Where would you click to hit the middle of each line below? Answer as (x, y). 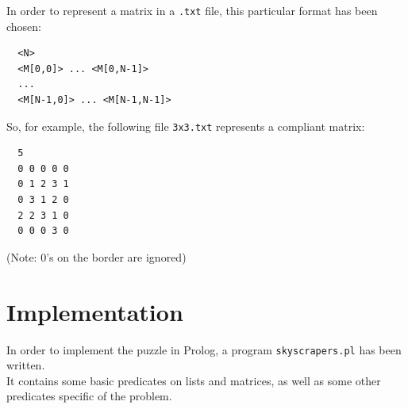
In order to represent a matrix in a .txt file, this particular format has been (192, 10)
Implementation (95, 311)
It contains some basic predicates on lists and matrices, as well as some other (194, 380)
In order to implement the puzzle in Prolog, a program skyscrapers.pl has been (204, 349)
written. (26, 365)
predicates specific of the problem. (89, 396)
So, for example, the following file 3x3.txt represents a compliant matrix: (186, 126)
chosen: (24, 26)
